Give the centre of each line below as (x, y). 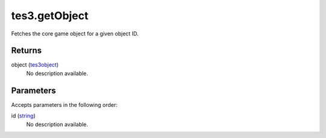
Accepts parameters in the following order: (64, 104)
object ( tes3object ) (35, 65)
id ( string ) (23, 116)
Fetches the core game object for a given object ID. (75, 34)
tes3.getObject (50, 16)
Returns (27, 51)
